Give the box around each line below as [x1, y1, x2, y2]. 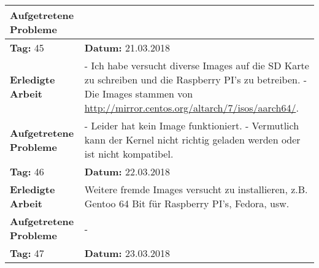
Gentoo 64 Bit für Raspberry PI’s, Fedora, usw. [84, 196, 290, 210]
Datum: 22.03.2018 [84, 164, 170, 178]
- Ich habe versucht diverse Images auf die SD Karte [84, 58, 309, 72]
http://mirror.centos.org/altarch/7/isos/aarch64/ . [84, 101, 299, 115]
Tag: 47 [10, 246, 44, 260]
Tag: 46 [10, 164, 44, 178]
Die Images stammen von [84, 86, 193, 101]
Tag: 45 [10, 40, 44, 55]
